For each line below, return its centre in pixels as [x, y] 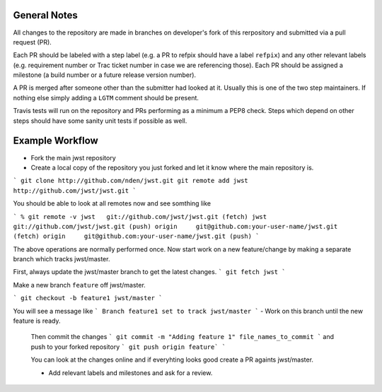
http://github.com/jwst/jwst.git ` [75, 190]
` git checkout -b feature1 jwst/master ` [88, 298]
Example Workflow [56, 141]
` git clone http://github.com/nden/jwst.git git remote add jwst [131, 181]
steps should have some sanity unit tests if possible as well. [100, 121]
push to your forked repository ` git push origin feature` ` [128, 347]
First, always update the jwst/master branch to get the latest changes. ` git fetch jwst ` [149, 272]
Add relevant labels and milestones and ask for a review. [131, 373]
